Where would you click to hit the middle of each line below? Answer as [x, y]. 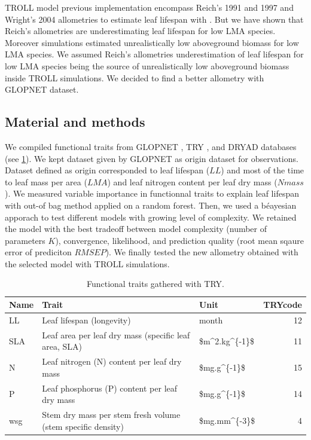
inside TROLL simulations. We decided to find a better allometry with [135, 77]
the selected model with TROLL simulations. [87, 263]
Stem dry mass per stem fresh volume [111, 415]
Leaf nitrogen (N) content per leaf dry [112, 361]
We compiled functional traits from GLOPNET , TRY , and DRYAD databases [151, 146]
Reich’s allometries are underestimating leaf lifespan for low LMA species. [140, 31]
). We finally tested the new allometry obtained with [202, 252]
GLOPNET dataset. [42, 89]
